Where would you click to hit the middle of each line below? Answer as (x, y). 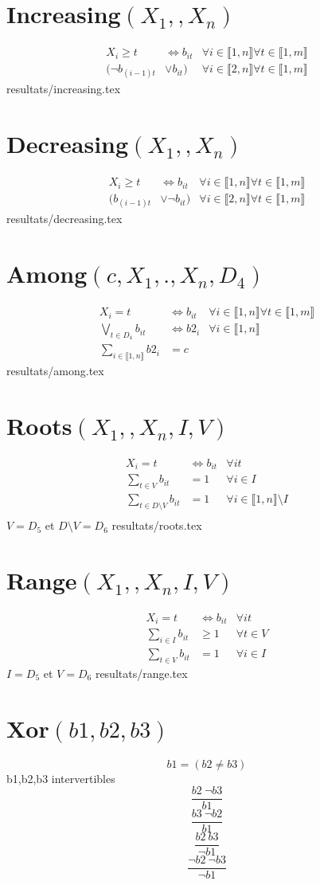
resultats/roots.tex (157, 525)
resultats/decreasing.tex (64, 219)
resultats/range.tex (141, 673)
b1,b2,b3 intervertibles (61, 778)
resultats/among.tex (55, 371)
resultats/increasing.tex (64, 89)
